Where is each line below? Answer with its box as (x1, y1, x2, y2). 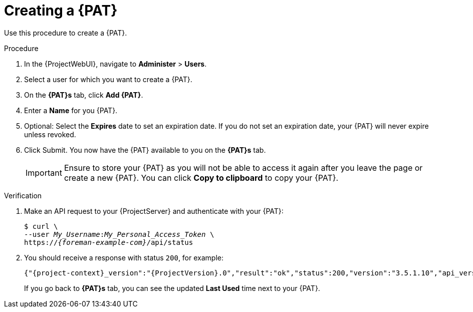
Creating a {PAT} (4, 2, 118, 19)
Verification (4, 191, 42, 200)
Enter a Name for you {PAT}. (24, 106, 118, 115)
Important (26, 167, 62, 178)
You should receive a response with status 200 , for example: (24, 253, 223, 262)
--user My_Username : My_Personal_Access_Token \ (24, 230, 214, 238)
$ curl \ (24, 222, 58, 230)
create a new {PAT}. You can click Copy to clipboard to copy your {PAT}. (64, 172, 339, 183)
